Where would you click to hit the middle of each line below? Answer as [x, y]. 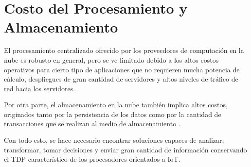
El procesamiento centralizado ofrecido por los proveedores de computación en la [124, 50]
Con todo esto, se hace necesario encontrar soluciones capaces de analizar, [114, 140]
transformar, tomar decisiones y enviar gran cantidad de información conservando [125, 149]
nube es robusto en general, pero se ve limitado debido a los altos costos [111, 59]
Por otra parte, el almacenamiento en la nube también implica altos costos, [116, 105]
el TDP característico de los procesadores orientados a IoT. [92, 159]
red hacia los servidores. [40, 88]
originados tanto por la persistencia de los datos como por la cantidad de [113, 114]
